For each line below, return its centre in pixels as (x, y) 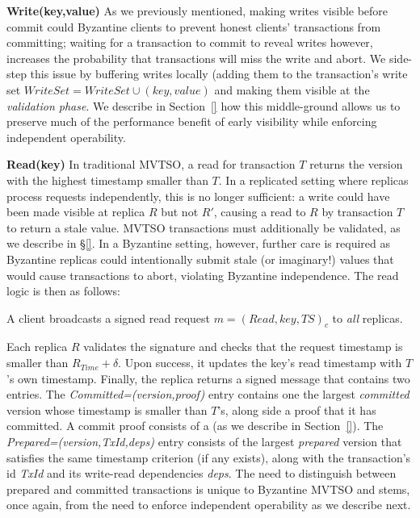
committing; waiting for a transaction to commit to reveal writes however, (190, 42)
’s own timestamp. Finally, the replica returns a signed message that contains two (208, 378)
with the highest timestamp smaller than (107, 180)
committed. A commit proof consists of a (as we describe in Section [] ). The (195, 426)
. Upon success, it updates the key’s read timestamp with (260, 363)
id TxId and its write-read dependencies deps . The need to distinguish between (202, 473)
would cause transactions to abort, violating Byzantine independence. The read (203, 275)
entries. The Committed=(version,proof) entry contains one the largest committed (208, 394)
